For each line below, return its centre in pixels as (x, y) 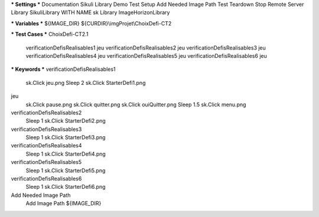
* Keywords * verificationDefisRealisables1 (63, 69)
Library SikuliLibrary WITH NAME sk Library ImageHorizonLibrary (90, 12)
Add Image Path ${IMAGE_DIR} (64, 203)
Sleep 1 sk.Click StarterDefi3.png (66, 137)
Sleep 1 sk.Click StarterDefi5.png (66, 170)
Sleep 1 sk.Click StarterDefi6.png (66, 187)
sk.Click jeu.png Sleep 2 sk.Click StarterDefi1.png (86, 83)
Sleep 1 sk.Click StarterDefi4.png (66, 154)
